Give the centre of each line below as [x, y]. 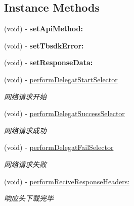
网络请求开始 [25, 96]
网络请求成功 [25, 130]
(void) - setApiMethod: [43, 29]
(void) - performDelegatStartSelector [61, 79]
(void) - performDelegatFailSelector [59, 147]
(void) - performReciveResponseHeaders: [67, 181]
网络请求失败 [25, 164]
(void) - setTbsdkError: [44, 45]
